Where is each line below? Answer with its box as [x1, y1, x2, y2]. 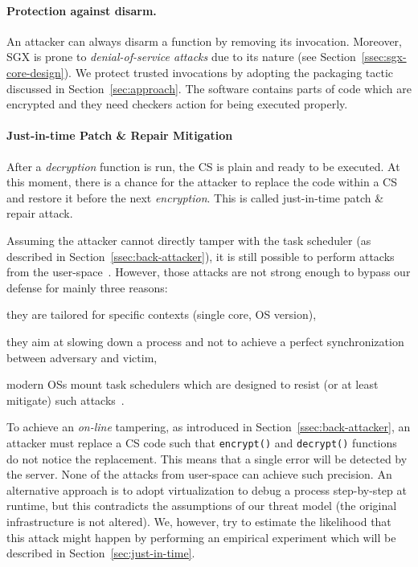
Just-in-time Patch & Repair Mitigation [6, 127, 233, 144]
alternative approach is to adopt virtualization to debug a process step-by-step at [6, 481, 407, 498]
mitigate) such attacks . [6, 391, 125, 408]
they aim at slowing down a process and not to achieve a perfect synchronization [6, 332, 404, 349]
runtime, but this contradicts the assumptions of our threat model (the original [6, 497, 397, 514]
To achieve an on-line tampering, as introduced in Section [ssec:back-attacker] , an [6, 418, 411, 435]
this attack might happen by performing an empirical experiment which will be [6, 528, 396, 545]
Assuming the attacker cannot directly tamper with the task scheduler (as [6, 231, 371, 248]
